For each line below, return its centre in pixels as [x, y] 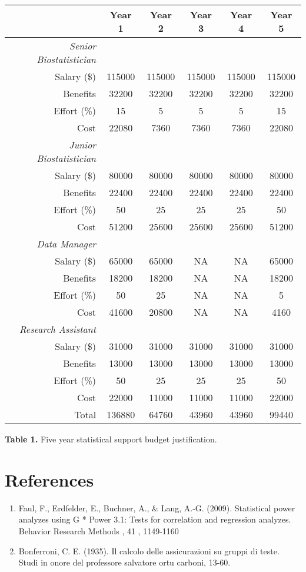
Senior [83, 46]
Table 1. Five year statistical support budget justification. [111, 439]
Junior [83, 145]
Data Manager [66, 244]
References [49, 479]
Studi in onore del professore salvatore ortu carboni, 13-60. [124, 562]
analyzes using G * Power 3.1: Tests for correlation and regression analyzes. [155, 519]
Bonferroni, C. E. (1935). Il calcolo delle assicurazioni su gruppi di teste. [149, 550]
